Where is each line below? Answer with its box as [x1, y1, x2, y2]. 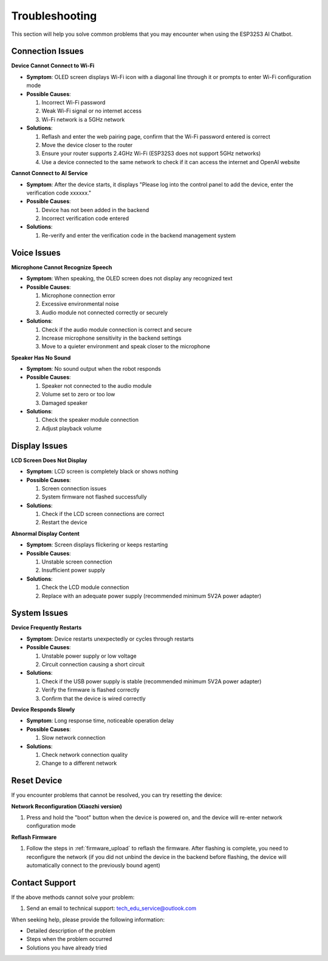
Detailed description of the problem [26, 927, 115, 934]
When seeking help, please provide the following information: [11, 915, 165, 923]
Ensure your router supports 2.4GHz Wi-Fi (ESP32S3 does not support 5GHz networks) [41, 150, 261, 157]
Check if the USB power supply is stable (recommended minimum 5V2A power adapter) [41, 678, 262, 685]
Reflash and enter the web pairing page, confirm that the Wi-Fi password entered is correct [41, 133, 270, 140]
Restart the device [41, 518, 87, 526]
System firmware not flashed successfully [41, 493, 147, 501]
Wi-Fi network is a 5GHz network [41, 115, 125, 123]
